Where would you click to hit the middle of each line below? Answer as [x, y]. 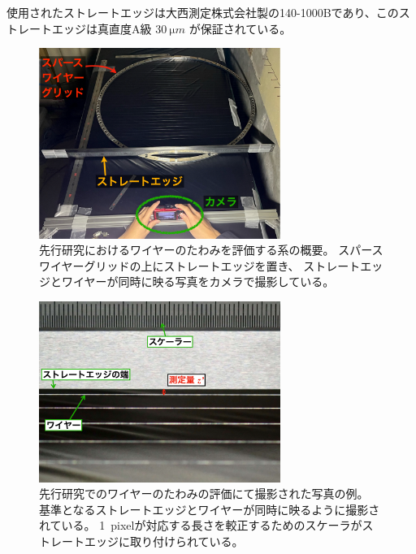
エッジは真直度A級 [102, 28]
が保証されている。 [240, 28]
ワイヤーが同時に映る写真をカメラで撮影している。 [198, 281]
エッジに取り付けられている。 [164, 541]
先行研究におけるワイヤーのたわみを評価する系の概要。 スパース [211, 250]
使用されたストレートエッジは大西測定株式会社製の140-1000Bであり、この [203, 12]
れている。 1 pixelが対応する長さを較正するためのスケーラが [201, 525]
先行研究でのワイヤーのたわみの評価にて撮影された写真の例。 [204, 493]
